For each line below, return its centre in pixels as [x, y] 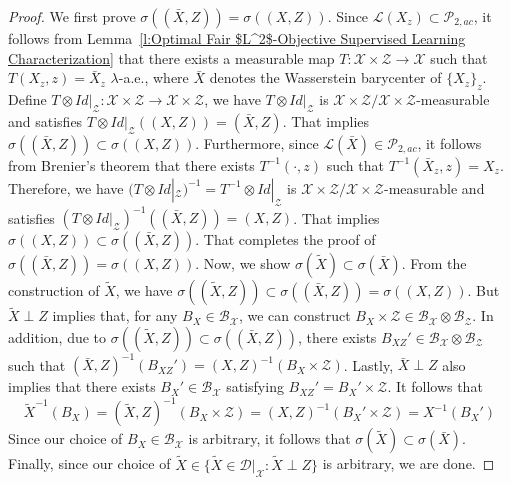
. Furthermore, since [257, 142]
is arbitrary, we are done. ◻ [408, 463]
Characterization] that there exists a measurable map [171, 57]
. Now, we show [243, 263]
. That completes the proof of [285, 239]
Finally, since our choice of [89, 463]
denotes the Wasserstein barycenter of [325, 77]
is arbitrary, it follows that [269, 438]
